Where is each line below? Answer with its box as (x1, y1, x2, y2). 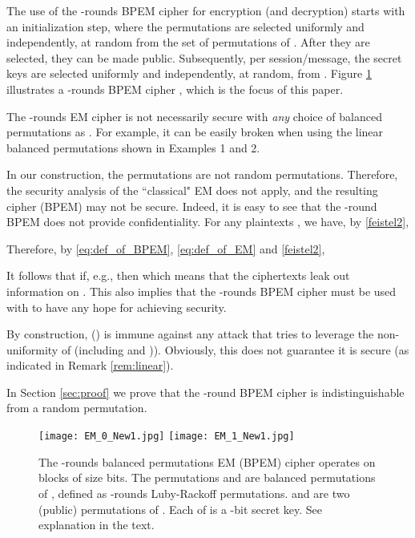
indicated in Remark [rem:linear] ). (6, 357, 174, 374)
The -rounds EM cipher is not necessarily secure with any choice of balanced (6, 107, 382, 124)
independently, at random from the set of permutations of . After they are (6, 34, 370, 51)
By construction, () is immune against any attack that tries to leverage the (6, 326, 374, 342)
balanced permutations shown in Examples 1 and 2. (6, 139, 260, 156)
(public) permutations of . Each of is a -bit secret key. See (38, 500, 322, 517)
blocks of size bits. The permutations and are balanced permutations (38, 469, 376, 486)
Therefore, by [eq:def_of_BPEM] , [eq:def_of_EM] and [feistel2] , (6, 240, 325, 257)
